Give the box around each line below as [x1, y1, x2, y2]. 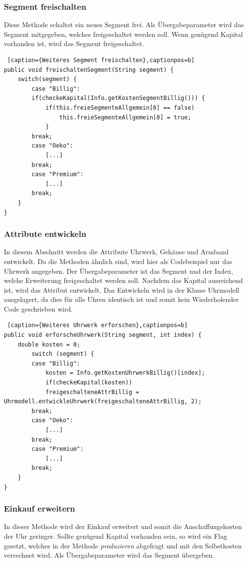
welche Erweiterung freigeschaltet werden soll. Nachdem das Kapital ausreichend [4, 275, 243, 285]
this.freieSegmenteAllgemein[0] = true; [59, 114, 191, 121]
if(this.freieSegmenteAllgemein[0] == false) [45, 104, 195, 111]
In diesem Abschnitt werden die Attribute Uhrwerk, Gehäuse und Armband [4, 247, 229, 257]
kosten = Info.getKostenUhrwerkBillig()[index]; [45, 369, 205, 377]
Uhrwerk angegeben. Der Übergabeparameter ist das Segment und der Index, [4, 265, 233, 276]
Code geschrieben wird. [4, 303, 73, 314]
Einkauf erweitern [4, 502, 76, 514]
